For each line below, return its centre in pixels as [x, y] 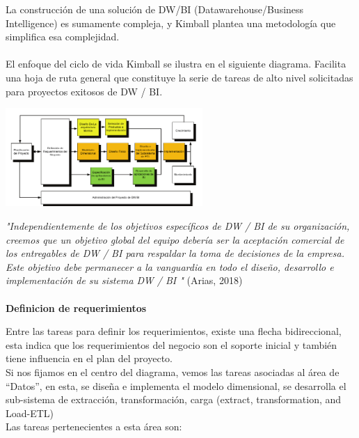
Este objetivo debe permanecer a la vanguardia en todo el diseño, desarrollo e [170, 266]
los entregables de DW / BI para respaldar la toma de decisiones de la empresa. [175, 253]
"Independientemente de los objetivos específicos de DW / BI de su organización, [178, 226]
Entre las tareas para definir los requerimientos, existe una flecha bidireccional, [174, 331]
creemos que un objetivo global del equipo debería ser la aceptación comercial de [175, 239]
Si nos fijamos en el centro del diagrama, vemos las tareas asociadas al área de [173, 371]
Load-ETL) [30, 413]
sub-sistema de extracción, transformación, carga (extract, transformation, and [174, 399]
